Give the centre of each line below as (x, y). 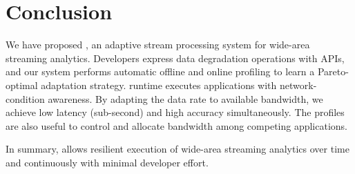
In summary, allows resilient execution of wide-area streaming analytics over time (177, 149)
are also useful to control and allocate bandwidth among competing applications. (177, 125)
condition (25, 98)
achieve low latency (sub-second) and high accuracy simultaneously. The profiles (175, 112)
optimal (22, 85)
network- (298, 85)
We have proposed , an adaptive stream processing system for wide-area (158, 45)
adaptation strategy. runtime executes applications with (159, 85)
